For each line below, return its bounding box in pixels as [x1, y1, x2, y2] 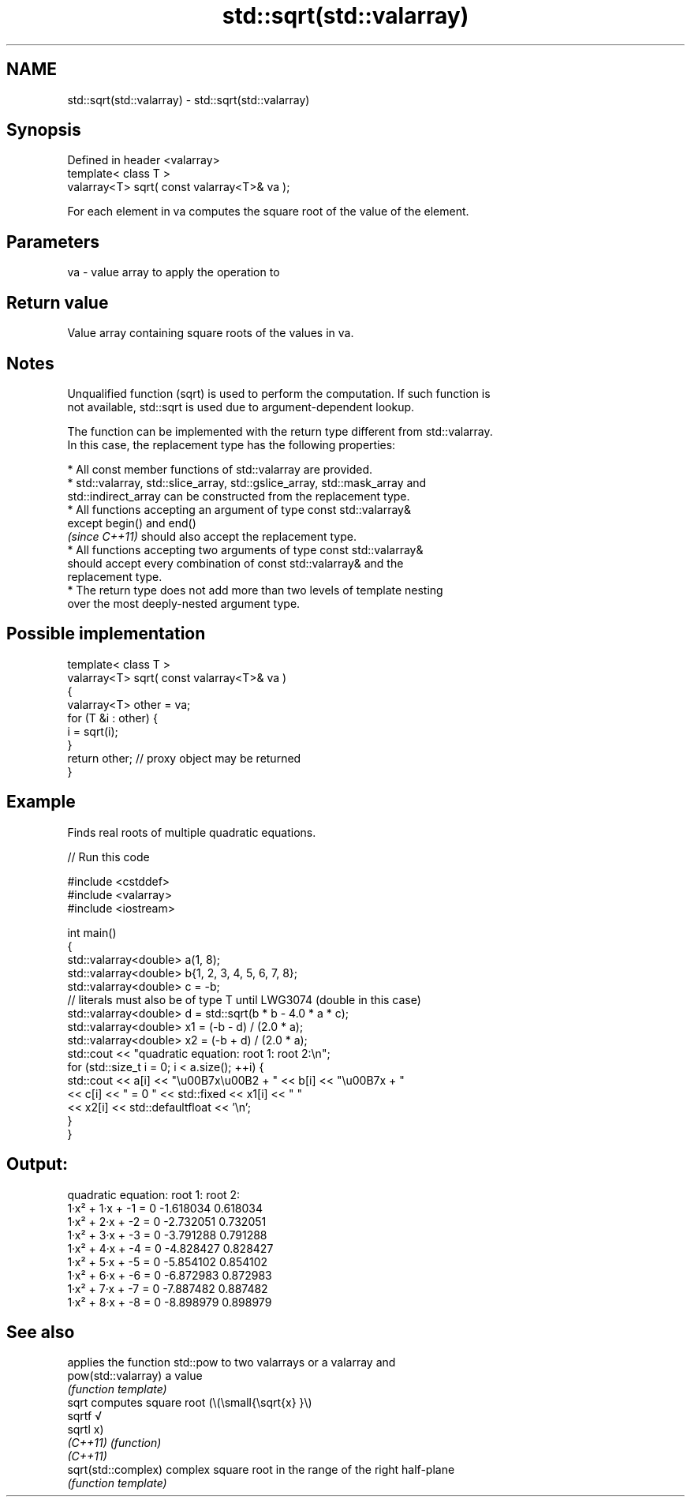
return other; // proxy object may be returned [67, 751, 301, 765]
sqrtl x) [67, 1422, 104, 1437]
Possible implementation [6, 624, 206, 644]
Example [6, 792, 76, 812]
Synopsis [6, 120, 81, 141]
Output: [6, 1154, 68, 1175]
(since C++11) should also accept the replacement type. [67, 529, 357, 543]
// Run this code [67, 849, 150, 864]
